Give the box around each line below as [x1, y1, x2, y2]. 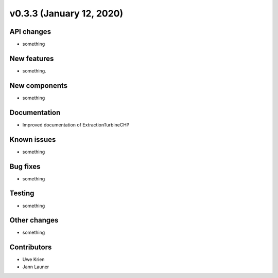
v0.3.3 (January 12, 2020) [9, 8, 124, 19]
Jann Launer [22, 264, 49, 270]
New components [9, 81, 68, 90]
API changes [9, 27, 51, 36]
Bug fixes [9, 162, 41, 171]
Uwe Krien [22, 256, 45, 263]
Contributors [9, 243, 52, 252]
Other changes [9, 216, 59, 225]
